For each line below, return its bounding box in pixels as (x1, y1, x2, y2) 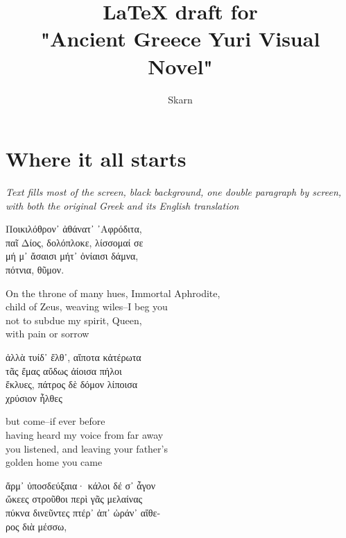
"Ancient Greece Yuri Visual (40, 24, 320, 53)
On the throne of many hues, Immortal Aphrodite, (6, 285, 220, 300)
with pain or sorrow (6, 326, 89, 341)
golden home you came (6, 455, 103, 469)
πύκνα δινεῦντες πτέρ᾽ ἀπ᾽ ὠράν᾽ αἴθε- (6, 505, 161, 519)
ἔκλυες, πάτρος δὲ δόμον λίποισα (6, 377, 138, 392)
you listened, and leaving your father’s (6, 441, 168, 455)
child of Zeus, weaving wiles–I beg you (6, 299, 168, 314)
